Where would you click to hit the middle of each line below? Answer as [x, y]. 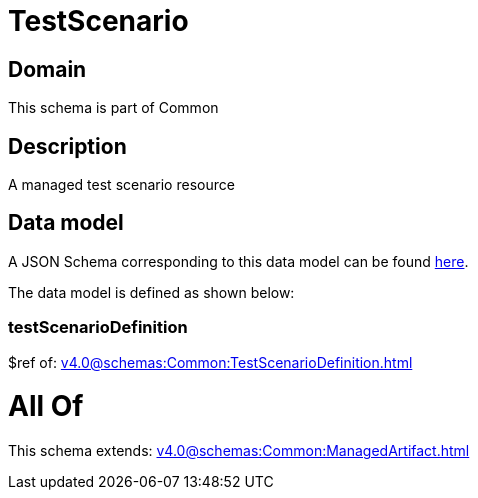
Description [67, 146]
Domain [47, 69]
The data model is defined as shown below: [151, 292]
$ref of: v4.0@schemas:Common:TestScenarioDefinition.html [210, 362]
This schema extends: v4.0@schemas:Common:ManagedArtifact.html [239, 451]
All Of [46, 406]
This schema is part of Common [113, 108]
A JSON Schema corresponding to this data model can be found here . [238, 261]
